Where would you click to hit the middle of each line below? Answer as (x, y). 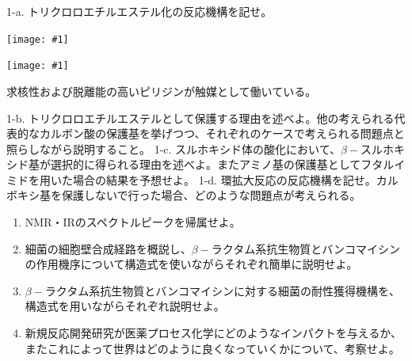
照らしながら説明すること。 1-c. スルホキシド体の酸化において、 (174, 148)
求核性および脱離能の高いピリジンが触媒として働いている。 (162, 91)
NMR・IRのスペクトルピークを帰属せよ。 (133, 222)
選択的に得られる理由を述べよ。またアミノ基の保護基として (206, 164)
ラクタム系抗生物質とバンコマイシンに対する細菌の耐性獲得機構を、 (222, 290)
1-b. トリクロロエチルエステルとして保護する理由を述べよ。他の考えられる (200, 118)
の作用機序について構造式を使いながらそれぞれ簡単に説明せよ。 (191, 264)
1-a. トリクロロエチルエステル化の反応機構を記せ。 (139, 11)
